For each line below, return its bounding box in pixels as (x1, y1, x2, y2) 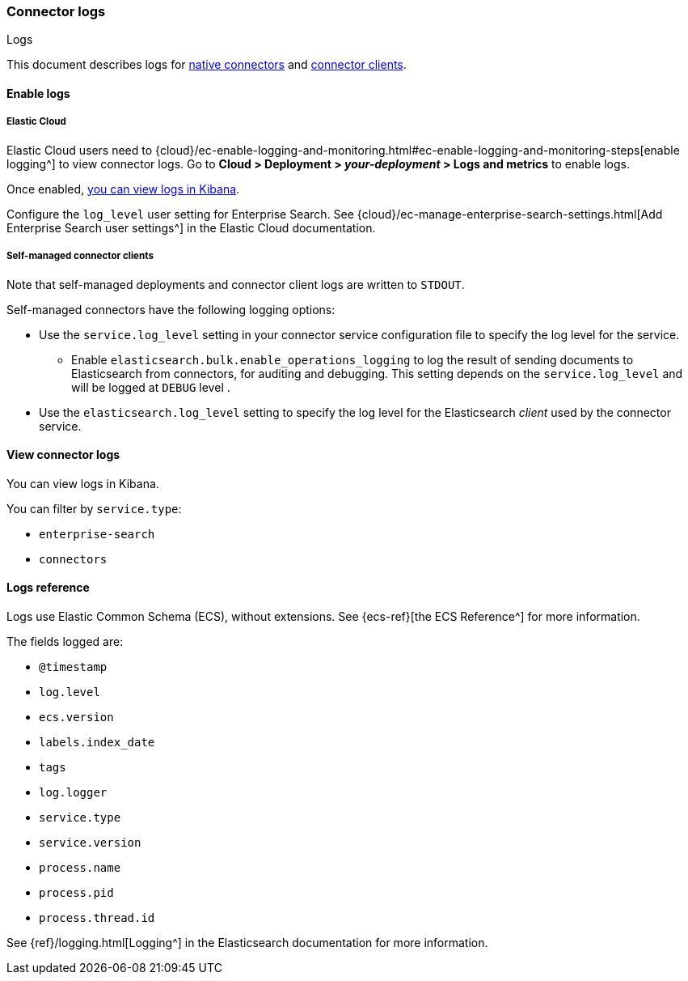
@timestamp (39, 660, 108, 673)
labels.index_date (39, 735, 155, 749)
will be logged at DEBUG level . (71, 380, 230, 394)
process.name (39, 860, 121, 874)
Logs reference (6, 580, 90, 595)
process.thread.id (39, 911, 155, 924)
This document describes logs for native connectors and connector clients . (6, 57, 407, 72)
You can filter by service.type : (6, 501, 182, 516)
